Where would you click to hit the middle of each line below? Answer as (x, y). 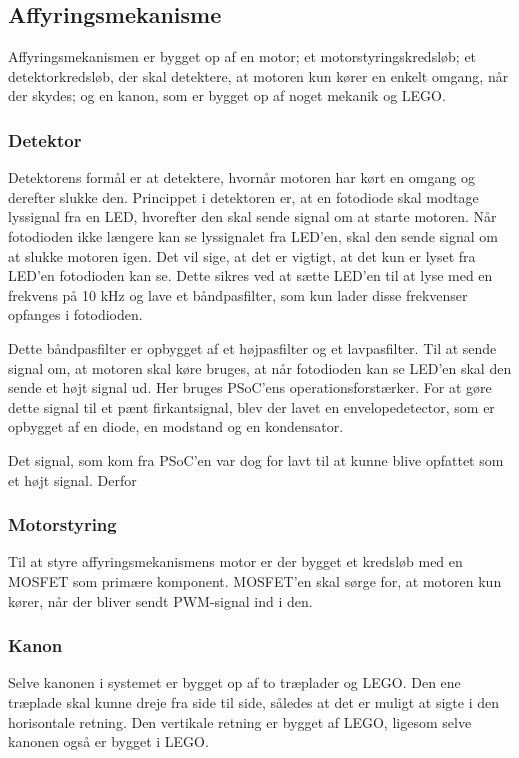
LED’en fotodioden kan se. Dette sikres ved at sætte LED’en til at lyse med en (250, 275)
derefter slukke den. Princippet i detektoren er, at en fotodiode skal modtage (243, 196)
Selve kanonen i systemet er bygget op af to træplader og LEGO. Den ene (234, 682)
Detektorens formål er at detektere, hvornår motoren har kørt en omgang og (241, 177)
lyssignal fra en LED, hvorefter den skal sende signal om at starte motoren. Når (252, 216)
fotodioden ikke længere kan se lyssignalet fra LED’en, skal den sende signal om (253, 235)
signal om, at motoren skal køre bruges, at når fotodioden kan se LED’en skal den (260, 367)
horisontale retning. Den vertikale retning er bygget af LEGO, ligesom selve (240, 721)
